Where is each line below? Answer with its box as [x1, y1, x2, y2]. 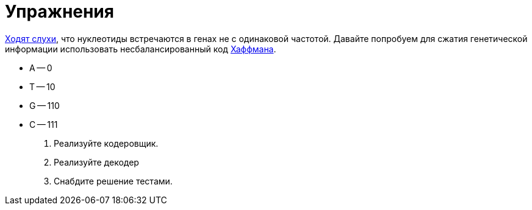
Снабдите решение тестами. [54, 175, 173, 186]
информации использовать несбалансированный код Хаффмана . [5, 43, 276, 54]
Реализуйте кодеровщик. [54, 138, 159, 149]
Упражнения [5, 1, 114, 22]
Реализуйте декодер [54, 156, 139, 167]
